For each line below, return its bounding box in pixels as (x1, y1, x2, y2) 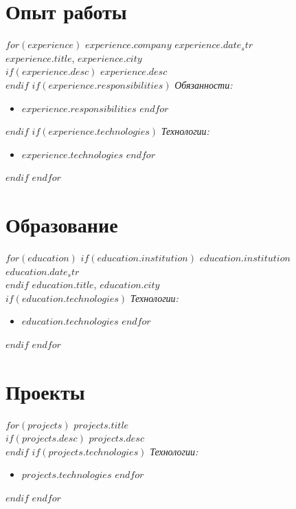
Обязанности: (174, 77, 233, 91)
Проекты (5, 377, 85, 405)
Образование (5, 210, 118, 239)
